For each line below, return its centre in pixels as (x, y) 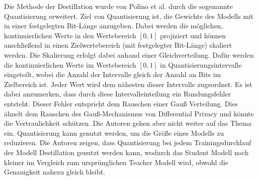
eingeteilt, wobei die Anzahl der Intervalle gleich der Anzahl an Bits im (113, 74)
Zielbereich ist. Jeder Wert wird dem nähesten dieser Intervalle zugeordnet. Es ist (128, 84)
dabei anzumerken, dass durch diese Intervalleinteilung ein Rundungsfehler (118, 94)
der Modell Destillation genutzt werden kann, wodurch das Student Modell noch (127, 152)
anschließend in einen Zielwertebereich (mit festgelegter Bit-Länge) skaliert (118, 45)
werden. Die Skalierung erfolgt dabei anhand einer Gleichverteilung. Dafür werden (129, 54)
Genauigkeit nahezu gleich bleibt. (55, 172)
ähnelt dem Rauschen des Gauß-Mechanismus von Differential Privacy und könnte (129, 113)
